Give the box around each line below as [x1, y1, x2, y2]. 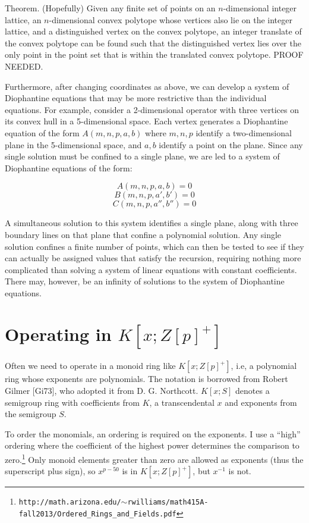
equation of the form [5, 126, 80, 139]
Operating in [5, 321, 112, 346]
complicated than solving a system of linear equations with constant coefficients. [5, 263, 297, 275]
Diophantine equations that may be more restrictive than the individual [5, 92, 267, 104]
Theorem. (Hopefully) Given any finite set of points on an [5, 2, 216, 14]
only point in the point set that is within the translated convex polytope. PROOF [5, 48, 304, 61]
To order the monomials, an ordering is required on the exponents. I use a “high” [5, 427, 301, 440]
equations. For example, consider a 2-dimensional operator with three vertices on [5, 103, 299, 115]
